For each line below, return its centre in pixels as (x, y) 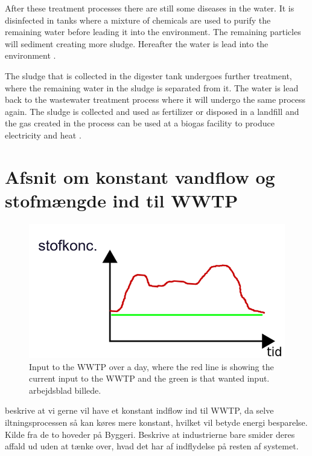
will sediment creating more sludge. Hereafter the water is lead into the (137, 43)
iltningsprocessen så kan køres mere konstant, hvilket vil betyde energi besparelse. (156, 422)
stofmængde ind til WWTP (122, 200)
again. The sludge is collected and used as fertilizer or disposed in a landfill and (152, 111)
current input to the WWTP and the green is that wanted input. (149, 378)
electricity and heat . (43, 135)
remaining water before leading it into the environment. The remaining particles (153, 32)
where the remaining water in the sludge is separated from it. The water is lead (152, 87)
